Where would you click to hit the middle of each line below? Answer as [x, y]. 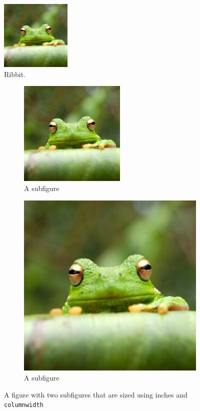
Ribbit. [15, 74]
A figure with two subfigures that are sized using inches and [96, 394]
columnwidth [24, 405]
